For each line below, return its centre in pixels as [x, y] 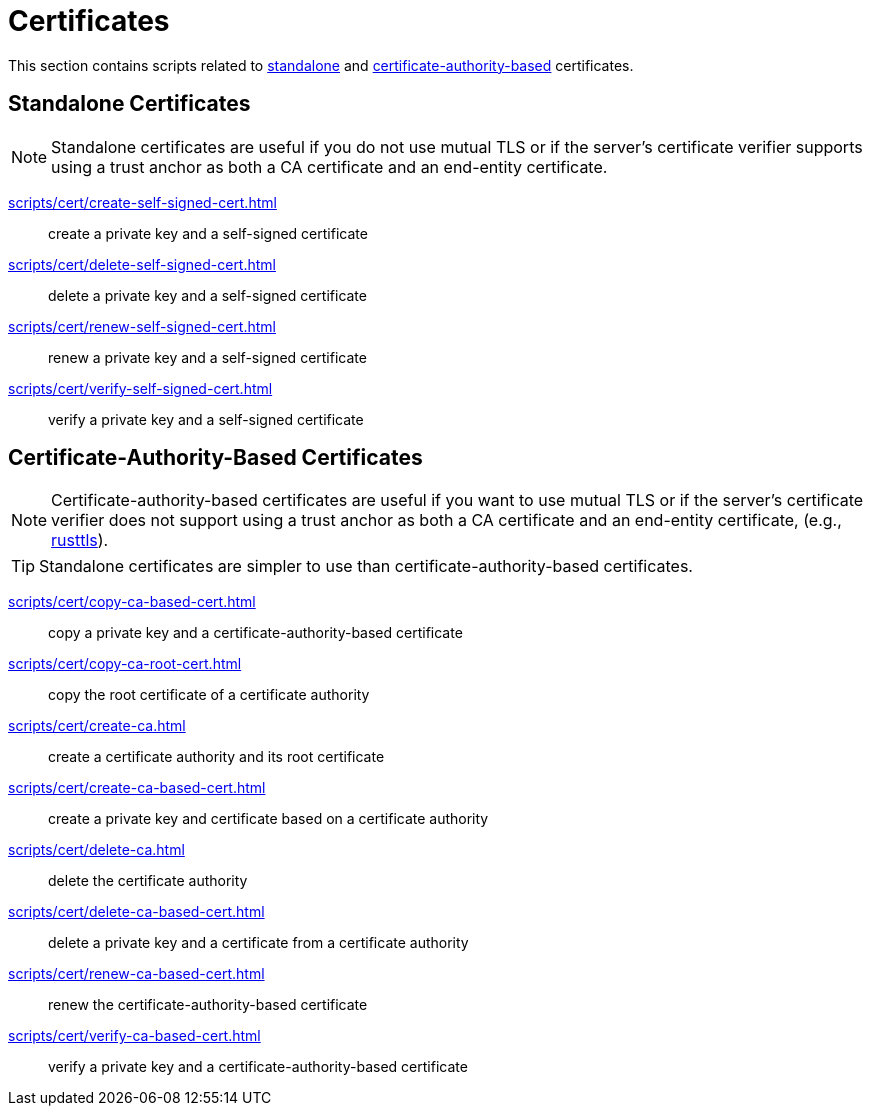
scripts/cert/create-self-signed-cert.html [142, 202]
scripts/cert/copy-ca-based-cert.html [132, 602]
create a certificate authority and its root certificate [216, 757]
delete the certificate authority [148, 881]
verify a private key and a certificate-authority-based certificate [258, 1067]
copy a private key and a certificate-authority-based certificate [255, 633]
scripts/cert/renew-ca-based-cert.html [136, 974]
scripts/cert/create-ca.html [97, 726]
